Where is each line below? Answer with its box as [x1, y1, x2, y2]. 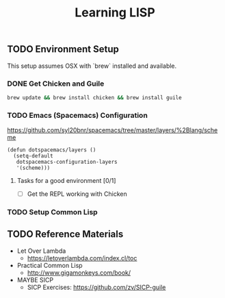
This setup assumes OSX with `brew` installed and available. [7, 62, 177, 70]
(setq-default [13, 153, 53, 160]
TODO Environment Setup [7, 43, 120, 55]
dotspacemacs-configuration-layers [16, 159, 118, 166]
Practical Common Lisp [16, 261, 83, 269]
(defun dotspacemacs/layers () [7, 147, 96, 153]
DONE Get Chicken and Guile [7, 79, 105, 88]
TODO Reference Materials [7, 228, 124, 240]
